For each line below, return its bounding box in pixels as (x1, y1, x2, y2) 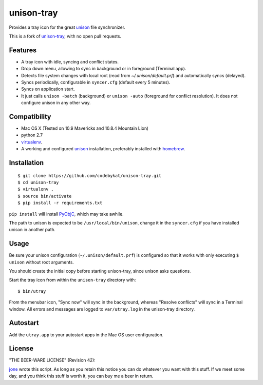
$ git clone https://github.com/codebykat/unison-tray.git (18, 173, 162, 178)
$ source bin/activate (18, 193, 72, 199)
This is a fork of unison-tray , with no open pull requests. (9, 33, 122, 39)
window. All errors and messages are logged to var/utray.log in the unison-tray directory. (9, 306, 195, 312)
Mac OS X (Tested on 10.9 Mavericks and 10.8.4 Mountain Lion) (21, 125, 149, 131)
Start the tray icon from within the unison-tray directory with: (9, 277, 136, 283)
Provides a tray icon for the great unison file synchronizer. (9, 24, 126, 30)
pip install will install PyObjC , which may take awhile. (9, 211, 124, 217)
